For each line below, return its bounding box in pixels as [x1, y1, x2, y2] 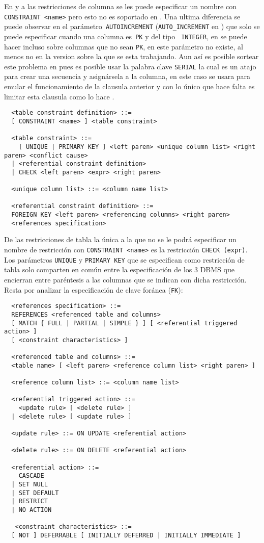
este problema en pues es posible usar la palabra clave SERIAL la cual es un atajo [4, 61, 256, 71]
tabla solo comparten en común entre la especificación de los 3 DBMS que [4, 264, 234, 275]
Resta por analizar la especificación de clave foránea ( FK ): [4, 284, 183, 295]
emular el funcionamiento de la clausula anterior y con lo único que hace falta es [4, 81, 255, 92]
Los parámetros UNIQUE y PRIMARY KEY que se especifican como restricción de [4, 254, 245, 265]
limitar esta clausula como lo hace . [4, 91, 114, 101]
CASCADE [18, 472, 44, 480]
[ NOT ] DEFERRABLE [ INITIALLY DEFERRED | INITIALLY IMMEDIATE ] [11, 531, 241, 539]
